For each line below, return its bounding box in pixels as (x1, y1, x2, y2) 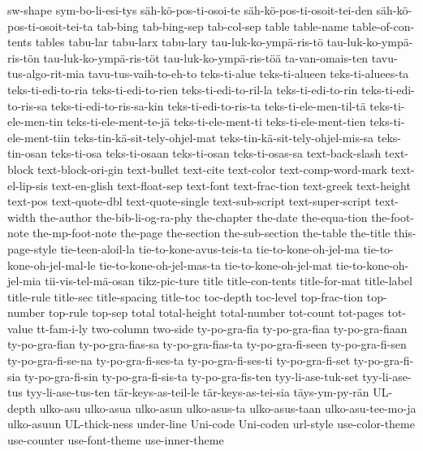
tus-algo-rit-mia (7, 65, 85, 82)
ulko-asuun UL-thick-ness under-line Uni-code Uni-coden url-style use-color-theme (7, 415, 415, 432)
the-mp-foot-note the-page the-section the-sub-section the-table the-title (32, 224, 391, 241)
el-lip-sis (7, 176, 48, 193)
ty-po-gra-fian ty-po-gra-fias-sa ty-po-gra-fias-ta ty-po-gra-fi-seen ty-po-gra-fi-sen (7, 336, 407, 353)
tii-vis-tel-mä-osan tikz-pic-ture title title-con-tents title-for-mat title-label (45, 272, 412, 289)
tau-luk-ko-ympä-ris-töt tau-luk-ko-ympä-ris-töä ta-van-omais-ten (43, 49, 369, 66)
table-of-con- (352, 17, 415, 34)
